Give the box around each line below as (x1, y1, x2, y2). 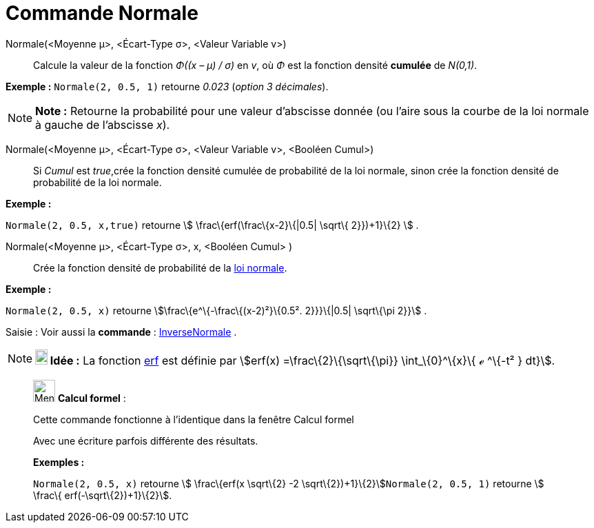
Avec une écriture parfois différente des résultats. (33, 434, 258, 447)
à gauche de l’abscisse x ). (35, 117, 170, 132)
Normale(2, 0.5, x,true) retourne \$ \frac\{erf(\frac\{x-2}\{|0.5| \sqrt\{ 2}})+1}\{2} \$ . (6, 219, 419, 231)
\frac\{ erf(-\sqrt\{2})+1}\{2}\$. (33, 489, 172, 501)
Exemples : (33, 456, 85, 468)
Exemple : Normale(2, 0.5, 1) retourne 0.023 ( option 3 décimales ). (6, 80, 329, 92)
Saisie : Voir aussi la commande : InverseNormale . (6, 325, 237, 338)
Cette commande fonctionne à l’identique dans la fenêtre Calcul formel (33, 413, 354, 425)
